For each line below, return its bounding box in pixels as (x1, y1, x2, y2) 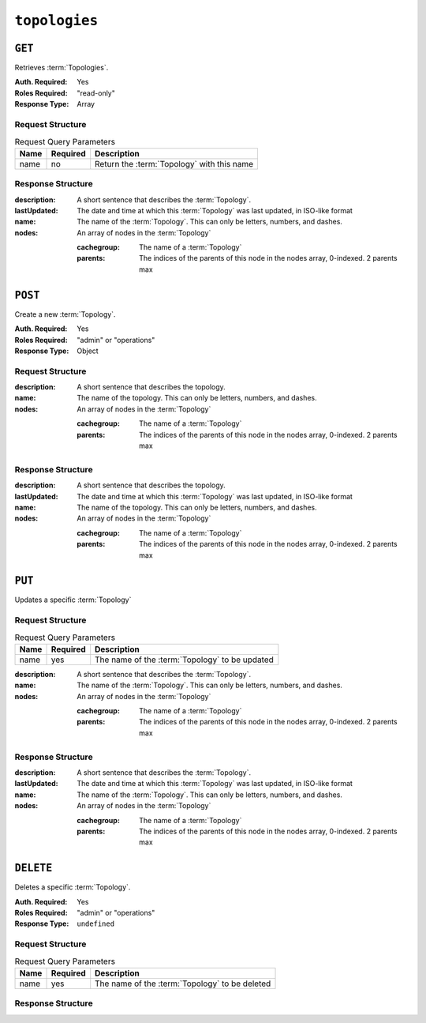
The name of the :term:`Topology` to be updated (95, 654, 274, 665)
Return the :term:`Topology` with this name (95, 158, 254, 169)
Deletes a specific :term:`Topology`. (14, 882, 131, 892)
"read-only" (77, 88, 116, 98)
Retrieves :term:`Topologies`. (14, 63, 109, 73)
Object (77, 346, 99, 355)
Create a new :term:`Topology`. (14, 309, 116, 319)
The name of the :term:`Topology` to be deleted (95, 978, 271, 989)
